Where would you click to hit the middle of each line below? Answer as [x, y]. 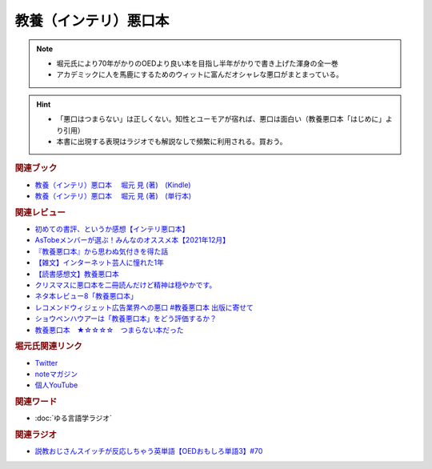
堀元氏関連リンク [49, 347]
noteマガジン [56, 374]
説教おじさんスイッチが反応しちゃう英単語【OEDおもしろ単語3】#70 [149, 451]
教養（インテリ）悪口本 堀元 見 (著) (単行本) [113, 195]
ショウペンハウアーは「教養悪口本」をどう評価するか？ [126, 319]
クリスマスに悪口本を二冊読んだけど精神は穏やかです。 [126, 285]
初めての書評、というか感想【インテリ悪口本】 [112, 229]
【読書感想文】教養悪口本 [77, 274]
